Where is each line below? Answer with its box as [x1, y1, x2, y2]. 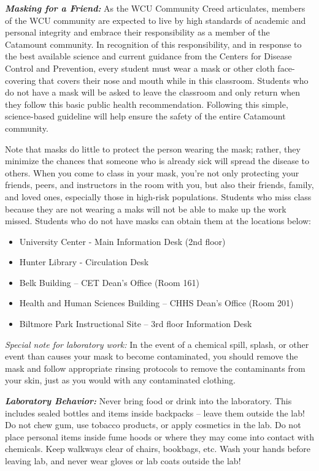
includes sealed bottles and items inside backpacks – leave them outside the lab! [5, 406, 305, 419]
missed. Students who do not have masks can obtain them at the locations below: [5, 214, 311, 227]
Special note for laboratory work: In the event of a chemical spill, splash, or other [5, 337, 309, 350]
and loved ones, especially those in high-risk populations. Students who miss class [5, 190, 312, 203]
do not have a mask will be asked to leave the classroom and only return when [5, 86, 301, 99]
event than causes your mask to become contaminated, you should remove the [5, 350, 298, 363]
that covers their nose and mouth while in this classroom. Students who [38, 73, 309, 86]
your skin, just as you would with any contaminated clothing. [5, 374, 236, 386]
